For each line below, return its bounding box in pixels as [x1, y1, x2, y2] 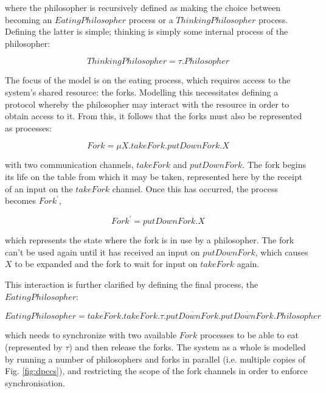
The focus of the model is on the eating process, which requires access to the [5, 74, 291, 86]
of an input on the [5, 182, 73, 195]
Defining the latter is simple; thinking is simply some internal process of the [5, 25, 288, 38]
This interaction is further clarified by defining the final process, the [5, 278, 258, 290]
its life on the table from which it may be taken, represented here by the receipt [5, 170, 303, 183]
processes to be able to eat [199, 329, 299, 341]
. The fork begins [242, 158, 307, 171]
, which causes [255, 245, 308, 258]
